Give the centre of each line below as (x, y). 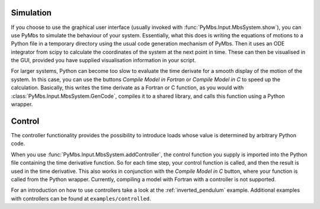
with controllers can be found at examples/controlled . (81, 198)
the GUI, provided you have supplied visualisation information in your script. (103, 60)
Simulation (31, 13)
